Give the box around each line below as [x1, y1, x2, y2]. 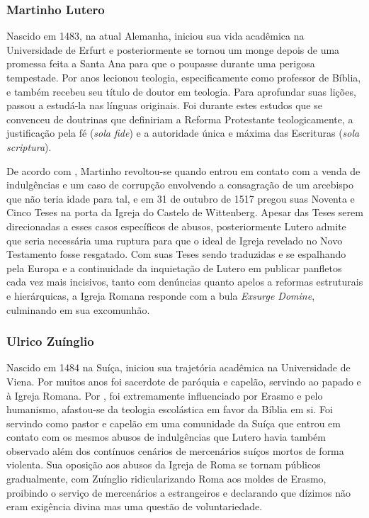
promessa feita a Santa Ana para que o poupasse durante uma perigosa [6, 56, 315, 71]
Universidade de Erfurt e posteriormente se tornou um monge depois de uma [6, 42, 340, 57]
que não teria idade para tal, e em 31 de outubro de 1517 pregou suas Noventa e [6, 191, 355, 205]
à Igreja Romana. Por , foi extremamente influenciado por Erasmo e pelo [6, 388, 323, 402]
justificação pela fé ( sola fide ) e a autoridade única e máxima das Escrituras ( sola [6, 125, 360, 140]
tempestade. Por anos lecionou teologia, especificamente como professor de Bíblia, [6, 70, 361, 84]
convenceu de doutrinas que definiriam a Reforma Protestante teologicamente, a [6, 111, 353, 126]
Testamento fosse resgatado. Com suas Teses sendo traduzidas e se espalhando [6, 247, 346, 261]
